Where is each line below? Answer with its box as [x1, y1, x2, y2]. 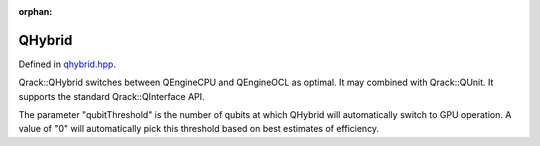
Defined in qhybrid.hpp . [18, 58, 117, 70]
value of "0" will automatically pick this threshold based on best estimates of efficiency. [18, 123, 380, 135]
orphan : [18, 6, 53, 17]
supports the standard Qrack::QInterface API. [18, 90, 205, 102]
